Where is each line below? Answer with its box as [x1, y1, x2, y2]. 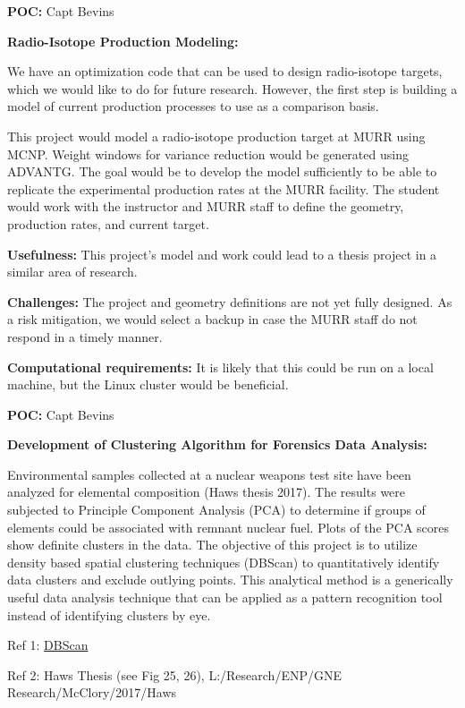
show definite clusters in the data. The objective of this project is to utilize [7, 535, 418, 554]
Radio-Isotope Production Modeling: [7, 31, 239, 50]
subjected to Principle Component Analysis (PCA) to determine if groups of [7, 500, 426, 519]
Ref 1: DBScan [7, 635, 89, 654]
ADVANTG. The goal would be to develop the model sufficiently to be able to [7, 162, 437, 181]
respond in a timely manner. [7, 327, 163, 345]
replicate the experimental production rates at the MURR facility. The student [7, 179, 440, 198]
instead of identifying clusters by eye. [7, 605, 211, 624]
